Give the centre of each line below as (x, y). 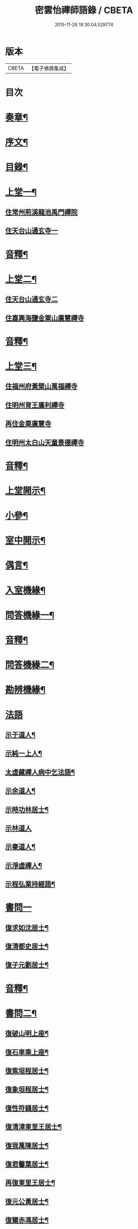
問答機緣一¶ (30, 615)
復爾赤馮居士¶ (27, 1220)
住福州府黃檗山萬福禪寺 (41, 386)
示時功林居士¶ (27, 809)
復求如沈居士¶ (27, 928)
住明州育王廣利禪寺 (35, 405)
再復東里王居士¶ (30, 1183)
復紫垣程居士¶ (27, 1071)
